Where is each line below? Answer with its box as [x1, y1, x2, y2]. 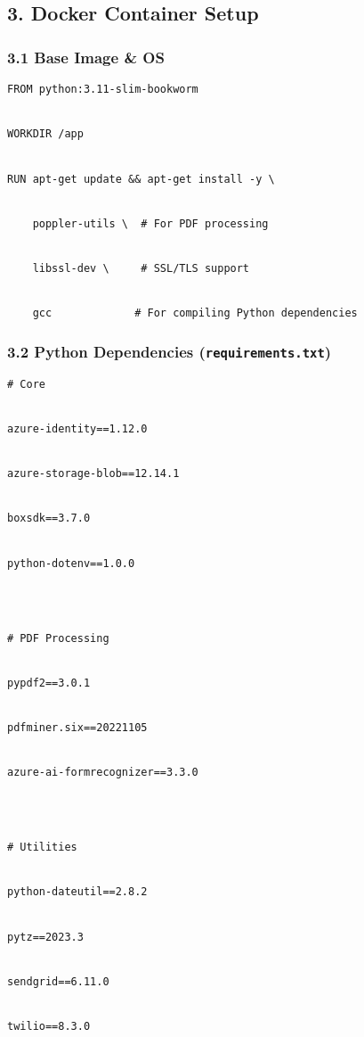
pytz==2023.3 [7, 930, 84, 943]
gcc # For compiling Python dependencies [32, 307, 358, 320]
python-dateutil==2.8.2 [7, 885, 148, 899]
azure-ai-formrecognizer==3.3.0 [7, 766, 198, 779]
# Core [7, 377, 45, 391]
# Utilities [7, 841, 77, 854]
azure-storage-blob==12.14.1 [7, 467, 180, 481]
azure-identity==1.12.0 [7, 422, 148, 435]
